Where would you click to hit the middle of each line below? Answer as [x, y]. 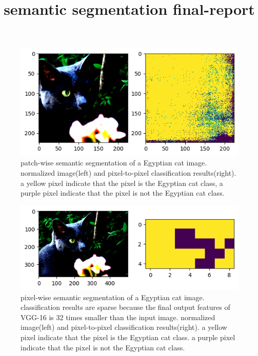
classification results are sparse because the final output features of [125, 307]
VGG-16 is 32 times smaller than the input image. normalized [118, 317]
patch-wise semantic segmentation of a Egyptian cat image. [114, 163]
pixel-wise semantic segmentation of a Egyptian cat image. [113, 297]
